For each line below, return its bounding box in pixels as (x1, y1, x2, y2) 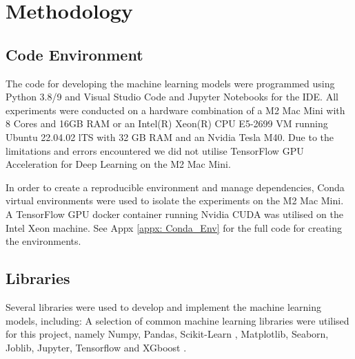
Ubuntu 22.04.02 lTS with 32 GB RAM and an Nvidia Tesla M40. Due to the (6, 129, 334, 144)
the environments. (6, 234, 81, 248)
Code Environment (6, 43, 143, 65)
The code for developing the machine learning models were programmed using (6, 76, 335, 90)
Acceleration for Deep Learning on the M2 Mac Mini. (6, 157, 231, 171)
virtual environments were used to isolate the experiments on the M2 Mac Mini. (6, 193, 344, 208)
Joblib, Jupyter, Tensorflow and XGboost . (6, 340, 187, 354)
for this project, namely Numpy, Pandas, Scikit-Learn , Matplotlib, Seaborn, (6, 327, 329, 341)
